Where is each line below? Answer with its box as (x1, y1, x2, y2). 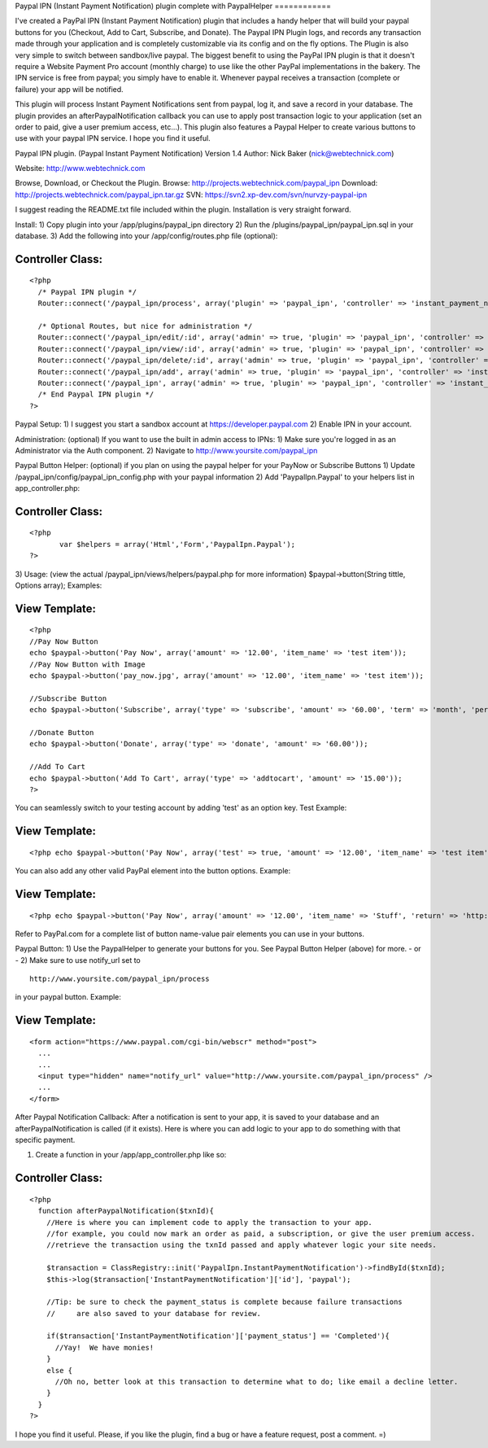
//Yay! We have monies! (54, 1343, 155, 1352)
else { (46, 1366, 73, 1375)
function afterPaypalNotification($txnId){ (37, 1206, 215, 1216)
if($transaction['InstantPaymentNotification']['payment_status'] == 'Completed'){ (46, 1332, 390, 1341)
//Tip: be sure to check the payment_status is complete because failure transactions (46, 1297, 403, 1306)
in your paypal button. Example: (15, 992, 122, 1002)
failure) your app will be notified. (15, 84, 124, 94)
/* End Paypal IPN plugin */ (37, 390, 155, 399)
